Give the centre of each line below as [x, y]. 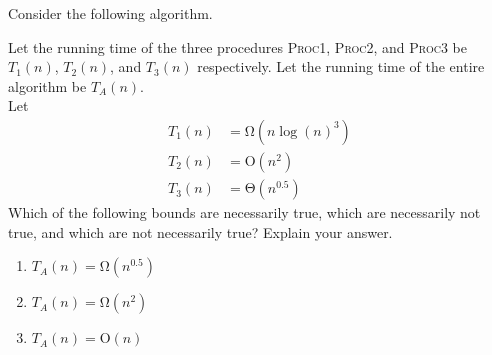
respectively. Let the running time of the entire [341, 66]
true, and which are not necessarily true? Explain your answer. [200, 231]
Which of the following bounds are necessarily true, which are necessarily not [244, 212]
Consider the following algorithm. [110, 13]
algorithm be [47, 85]
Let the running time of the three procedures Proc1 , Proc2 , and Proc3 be [237, 46]
